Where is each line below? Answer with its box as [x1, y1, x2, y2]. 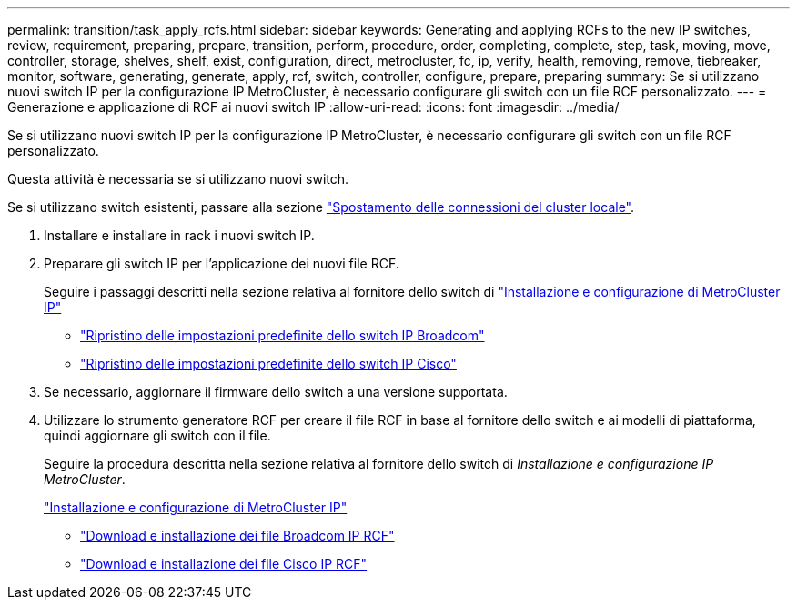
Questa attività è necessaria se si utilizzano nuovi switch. [7, 171, 349, 187]
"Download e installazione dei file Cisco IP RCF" [80, 556, 368, 572]
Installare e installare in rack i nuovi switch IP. [44, 228, 315, 243]
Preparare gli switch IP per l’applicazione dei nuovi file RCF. [44, 256, 399, 271]
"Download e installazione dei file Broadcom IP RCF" [80, 528, 395, 543]
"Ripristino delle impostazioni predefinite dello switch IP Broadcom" [80, 328, 485, 343]
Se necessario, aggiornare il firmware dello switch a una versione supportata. [44, 384, 508, 400]
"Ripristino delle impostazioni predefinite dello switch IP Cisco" [80, 356, 457, 371]
